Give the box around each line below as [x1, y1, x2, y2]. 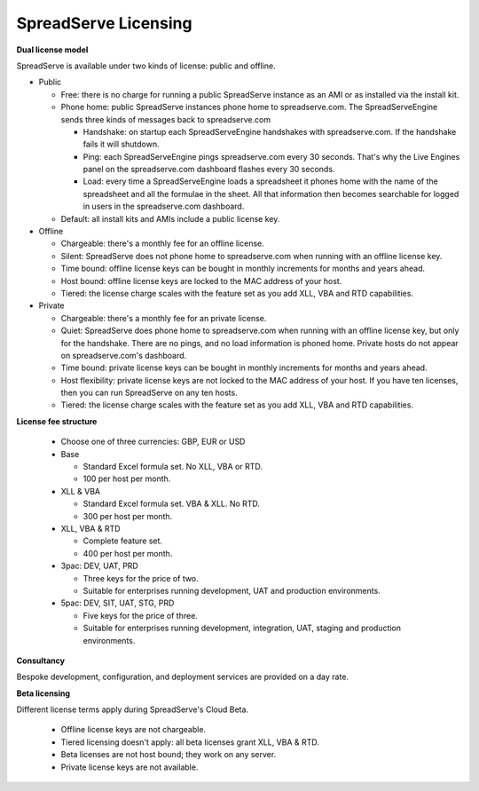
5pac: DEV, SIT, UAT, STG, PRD [60, 597, 175, 608]
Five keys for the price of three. [82, 610, 199, 621]
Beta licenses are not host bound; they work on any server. [60, 749, 277, 760]
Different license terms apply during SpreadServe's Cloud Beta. [16, 704, 248, 715]
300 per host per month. [82, 510, 173, 521]
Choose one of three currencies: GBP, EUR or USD [60, 436, 246, 447]
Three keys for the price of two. [82, 573, 199, 583]
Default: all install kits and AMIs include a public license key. [60, 213, 280, 224]
